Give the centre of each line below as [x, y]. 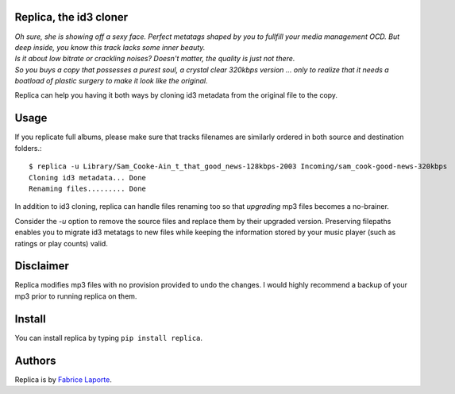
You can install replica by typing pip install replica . [108, 338]
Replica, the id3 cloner [71, 17]
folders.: [29, 148]
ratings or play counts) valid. [62, 243]
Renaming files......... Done [88, 188]
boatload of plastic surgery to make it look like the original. [111, 81]
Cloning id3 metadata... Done [88, 178]
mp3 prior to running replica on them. [76, 296]
